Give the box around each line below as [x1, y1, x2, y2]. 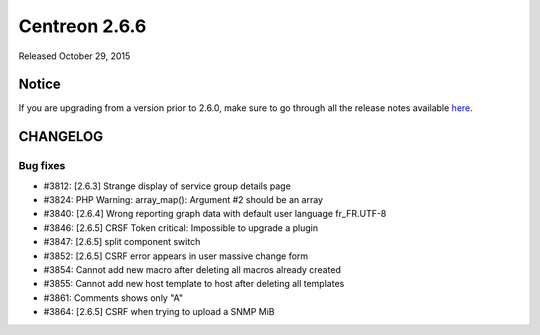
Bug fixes [18, 159, 66, 173]
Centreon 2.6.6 [18, 15, 147, 37]
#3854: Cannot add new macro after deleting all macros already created [43, 263, 342, 275]
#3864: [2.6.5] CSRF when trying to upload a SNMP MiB [43, 306, 275, 318]
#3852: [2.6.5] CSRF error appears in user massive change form [43, 250, 309, 262]
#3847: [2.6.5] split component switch [43, 236, 201, 248]
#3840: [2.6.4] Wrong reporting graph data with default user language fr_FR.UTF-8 [43, 208, 387, 220]
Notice [18, 76, 62, 93]
